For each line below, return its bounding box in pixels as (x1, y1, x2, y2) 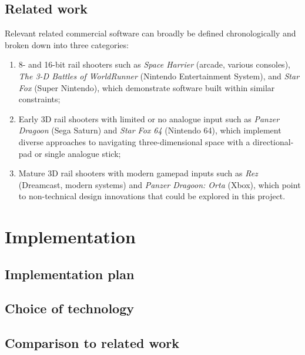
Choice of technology (5, 299, 134, 317)
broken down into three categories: (5, 38, 129, 51)
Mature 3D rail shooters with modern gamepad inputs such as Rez (18, 167, 258, 179)
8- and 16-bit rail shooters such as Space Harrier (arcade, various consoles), (18, 58, 290, 71)
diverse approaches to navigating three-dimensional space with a (18, 135, 250, 148)
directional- (253, 135, 294, 148)
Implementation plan (5, 264, 135, 283)
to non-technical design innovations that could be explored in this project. (18, 190, 286, 202)
